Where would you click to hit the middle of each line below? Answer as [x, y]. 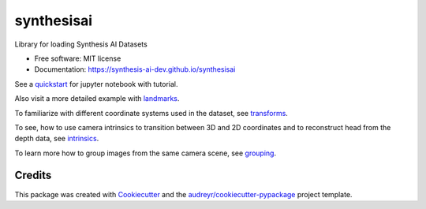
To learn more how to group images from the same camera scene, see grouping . [145, 153]
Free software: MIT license [78, 58]
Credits [33, 175]
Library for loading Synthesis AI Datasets [81, 44]
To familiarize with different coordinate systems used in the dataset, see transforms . [151, 113]
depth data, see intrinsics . [57, 139]
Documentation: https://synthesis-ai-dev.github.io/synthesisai [135, 69]
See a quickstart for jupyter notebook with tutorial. [96, 84]
